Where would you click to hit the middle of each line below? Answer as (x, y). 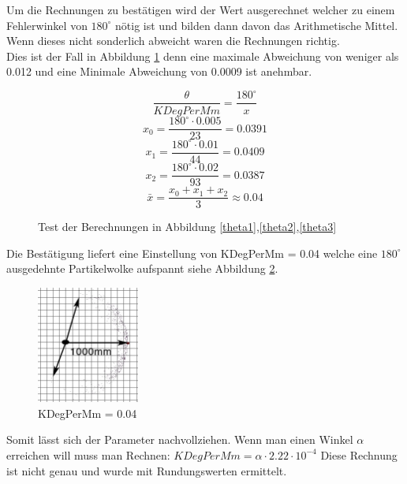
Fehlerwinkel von (47, 25)
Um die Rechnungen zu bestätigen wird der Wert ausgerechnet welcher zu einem (201, 9)
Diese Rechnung (359, 454)
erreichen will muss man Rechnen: (88, 454)
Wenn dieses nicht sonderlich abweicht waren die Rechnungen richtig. (173, 41)
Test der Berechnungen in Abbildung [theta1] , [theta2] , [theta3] (187, 227)
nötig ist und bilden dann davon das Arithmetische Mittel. (257, 25)
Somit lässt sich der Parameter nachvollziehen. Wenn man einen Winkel (180, 439)
